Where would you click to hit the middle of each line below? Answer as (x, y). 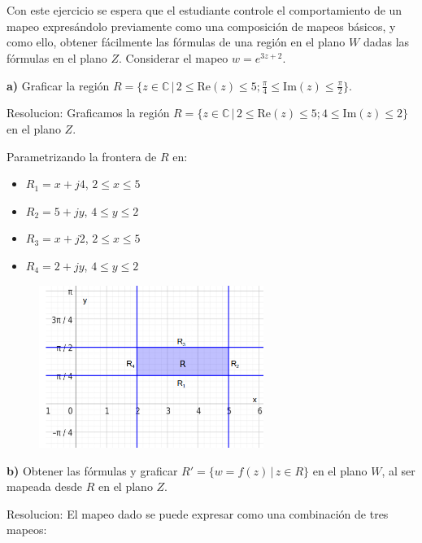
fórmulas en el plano (57, 57)
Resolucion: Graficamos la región (88, 113)
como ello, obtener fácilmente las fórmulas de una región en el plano (176, 42)
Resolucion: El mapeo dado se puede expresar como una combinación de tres (198, 513)
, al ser (398, 470)
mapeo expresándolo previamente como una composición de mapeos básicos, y (201, 26)
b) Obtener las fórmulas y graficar (92, 470)
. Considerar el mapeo (174, 57)
